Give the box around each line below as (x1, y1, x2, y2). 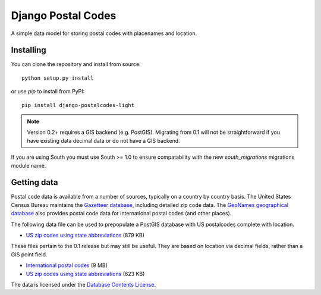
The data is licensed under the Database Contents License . (11, 281, 156, 288)
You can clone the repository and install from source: (11, 61, 141, 68)
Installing (11, 45, 47, 55)
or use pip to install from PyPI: (11, 88, 85, 95)
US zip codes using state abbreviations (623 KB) (26, 270, 145, 277)
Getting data (11, 177, 58, 187)
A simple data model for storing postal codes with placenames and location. (11, 30, 197, 37)
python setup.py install (21, 74, 94, 81)
